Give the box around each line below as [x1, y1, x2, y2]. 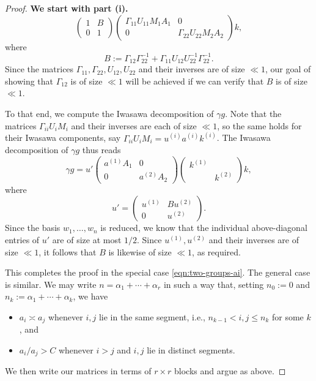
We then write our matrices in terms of [5, 364, 152, 377]
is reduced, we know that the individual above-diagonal [100, 221, 307, 234]
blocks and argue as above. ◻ [174, 364, 286, 377]
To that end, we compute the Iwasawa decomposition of [5, 107, 214, 119]
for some [271, 310, 304, 323]
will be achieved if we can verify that [125, 74, 264, 87]
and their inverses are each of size [71, 119, 197, 132]
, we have [73, 290, 108, 303]
